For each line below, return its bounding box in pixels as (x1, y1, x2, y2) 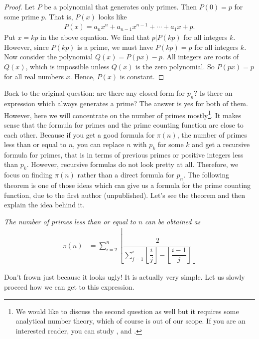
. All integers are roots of (162, 51, 239, 62)
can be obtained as (145, 216, 201, 226)
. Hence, (70, 71, 95, 81)
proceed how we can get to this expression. (4, 281, 134, 292)
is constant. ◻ (120, 71, 164, 81)
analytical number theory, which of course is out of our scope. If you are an (15, 316, 246, 326)
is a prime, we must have (77, 41, 153, 52)
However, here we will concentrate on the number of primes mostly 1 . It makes (4, 108, 242, 120)
